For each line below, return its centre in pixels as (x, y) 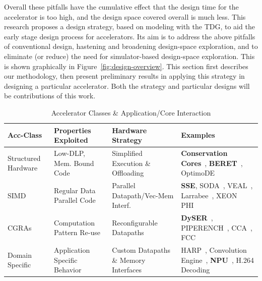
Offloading (128, 173)
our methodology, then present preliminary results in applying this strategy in (124, 76)
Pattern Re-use (77, 232)
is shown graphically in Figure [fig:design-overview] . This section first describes (126, 66)
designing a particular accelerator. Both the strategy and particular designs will (127, 86)
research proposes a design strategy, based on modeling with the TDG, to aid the (129, 26)
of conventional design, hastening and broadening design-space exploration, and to (131, 46)
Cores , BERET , (212, 163)
